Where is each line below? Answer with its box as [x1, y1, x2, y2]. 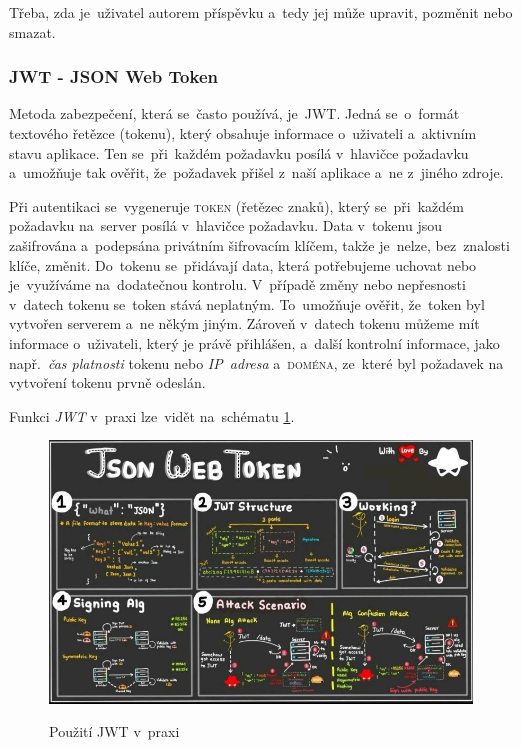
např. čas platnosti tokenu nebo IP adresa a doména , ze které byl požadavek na [9, 352, 504, 373]
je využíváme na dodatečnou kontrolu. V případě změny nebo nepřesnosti [9, 274, 466, 295]
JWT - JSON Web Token [9, 64, 218, 89]
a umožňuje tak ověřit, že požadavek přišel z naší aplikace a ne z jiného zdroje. [9, 162, 504, 183]
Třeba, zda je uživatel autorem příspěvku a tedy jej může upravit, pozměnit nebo [9, 2, 513, 22]
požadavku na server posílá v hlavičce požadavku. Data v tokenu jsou [9, 215, 442, 236]
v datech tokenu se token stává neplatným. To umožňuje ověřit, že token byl [9, 293, 485, 314]
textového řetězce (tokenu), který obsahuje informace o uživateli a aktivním [9, 123, 477, 143]
